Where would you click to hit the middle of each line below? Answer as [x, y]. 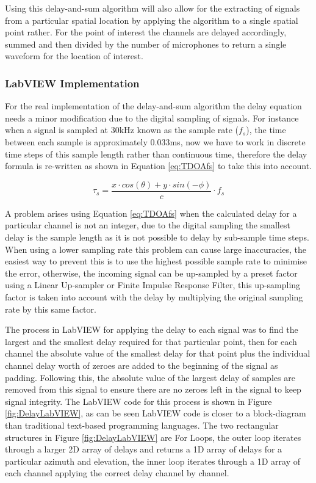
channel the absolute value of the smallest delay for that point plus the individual [158, 353]
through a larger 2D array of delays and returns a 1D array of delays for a [144, 449]
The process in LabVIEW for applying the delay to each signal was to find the [152, 329]
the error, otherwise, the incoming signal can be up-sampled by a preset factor [151, 273]
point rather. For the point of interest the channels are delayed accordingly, [146, 32]
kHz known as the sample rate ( [179, 130]
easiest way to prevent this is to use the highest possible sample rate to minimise [156, 261]
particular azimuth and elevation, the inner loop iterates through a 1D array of [153, 461]
